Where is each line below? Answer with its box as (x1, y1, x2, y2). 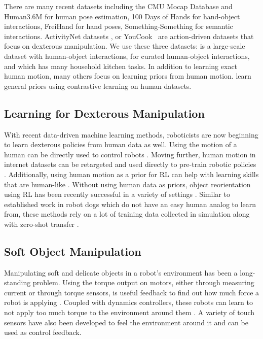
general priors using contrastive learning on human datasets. (4, 80, 192, 91)
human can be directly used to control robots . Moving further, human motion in (4, 149, 256, 159)
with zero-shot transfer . (4, 218, 79, 229)
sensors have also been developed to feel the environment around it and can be (4, 317, 248, 327)
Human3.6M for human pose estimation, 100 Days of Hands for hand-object (4, 11, 240, 21)
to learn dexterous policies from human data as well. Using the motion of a (4, 139, 237, 150)
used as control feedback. (4, 327, 82, 337)
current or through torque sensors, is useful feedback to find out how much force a (4, 287, 259, 297)
